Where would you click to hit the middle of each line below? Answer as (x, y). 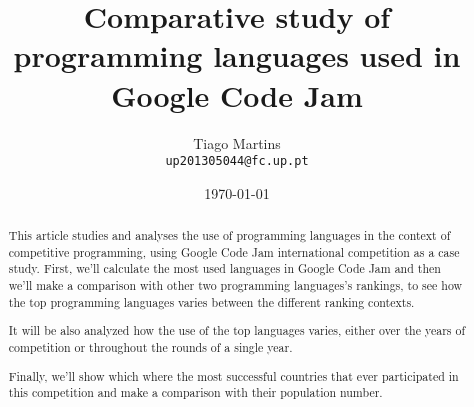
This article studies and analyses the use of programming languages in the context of (229, 235)
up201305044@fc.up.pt (237, 161)
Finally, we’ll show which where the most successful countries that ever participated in (233, 375)
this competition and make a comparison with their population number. (195, 392)
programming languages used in (237, 55)
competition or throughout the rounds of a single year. (150, 346)
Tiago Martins (237, 142)
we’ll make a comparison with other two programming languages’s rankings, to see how (235, 285)
